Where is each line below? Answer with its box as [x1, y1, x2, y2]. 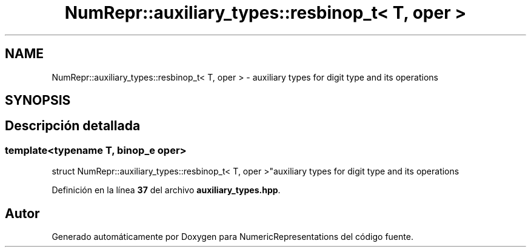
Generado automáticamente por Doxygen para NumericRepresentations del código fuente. [52, 231, 413, 242]
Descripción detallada [5, 118, 141, 134]
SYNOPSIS [5, 93, 71, 108]
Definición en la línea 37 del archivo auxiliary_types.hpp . [52, 185, 281, 196]
